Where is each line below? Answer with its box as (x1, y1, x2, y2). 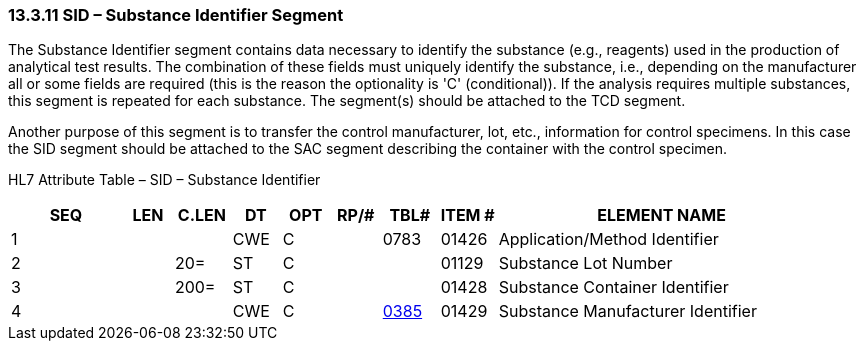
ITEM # (440, 205, 495, 226)
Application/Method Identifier (498, 229, 719, 250)
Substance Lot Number (498, 253, 673, 274)
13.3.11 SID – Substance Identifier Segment (8, 5, 344, 25)
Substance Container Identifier (498, 277, 729, 298)
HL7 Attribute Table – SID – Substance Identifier (8, 171, 321, 189)
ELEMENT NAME (597, 205, 726, 226)
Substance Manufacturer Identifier (498, 301, 757, 322)
